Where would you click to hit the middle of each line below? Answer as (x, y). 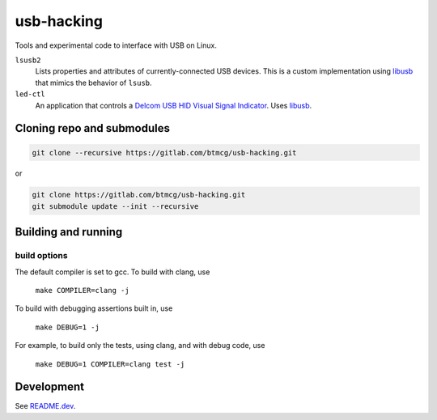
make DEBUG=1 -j (68, 327)
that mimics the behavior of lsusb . (94, 83)
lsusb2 (28, 60)
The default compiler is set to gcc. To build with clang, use (112, 272)
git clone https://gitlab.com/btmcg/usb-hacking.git (139, 195)
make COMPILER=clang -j (82, 290)
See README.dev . (45, 406)
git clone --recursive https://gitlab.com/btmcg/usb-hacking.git (164, 153)
